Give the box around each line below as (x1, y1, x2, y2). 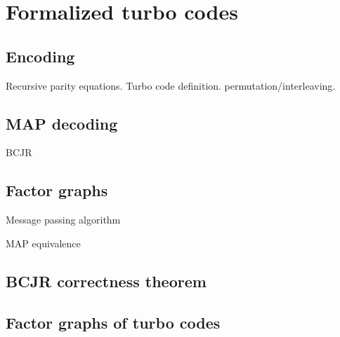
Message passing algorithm (6, 212, 121, 227)
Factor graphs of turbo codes (6, 311, 221, 333)
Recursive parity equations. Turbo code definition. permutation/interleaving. (6, 78, 336, 92)
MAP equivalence (6, 235, 81, 250)
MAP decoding (6, 112, 118, 134)
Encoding (6, 45, 75, 67)
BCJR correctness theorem (6, 270, 207, 291)
